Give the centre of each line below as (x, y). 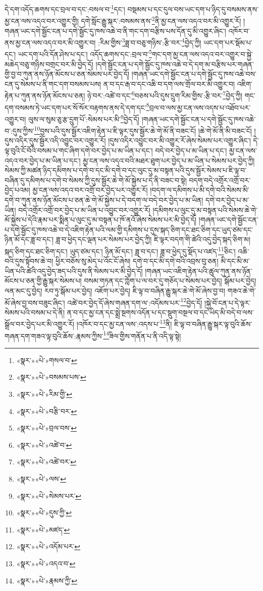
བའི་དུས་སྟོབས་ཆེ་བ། (29, 261)
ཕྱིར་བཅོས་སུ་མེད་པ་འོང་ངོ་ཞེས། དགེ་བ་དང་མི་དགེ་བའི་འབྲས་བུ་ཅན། (137, 261)
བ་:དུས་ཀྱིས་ (19, 130)
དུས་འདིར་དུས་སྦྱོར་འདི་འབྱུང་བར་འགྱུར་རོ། (55, 140)
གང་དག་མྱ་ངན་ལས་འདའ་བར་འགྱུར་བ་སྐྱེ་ (202, 54)
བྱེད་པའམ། (17, 190)
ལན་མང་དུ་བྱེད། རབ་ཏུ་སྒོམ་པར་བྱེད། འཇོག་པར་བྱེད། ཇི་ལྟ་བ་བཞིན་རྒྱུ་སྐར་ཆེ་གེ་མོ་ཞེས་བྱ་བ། (115, 290)
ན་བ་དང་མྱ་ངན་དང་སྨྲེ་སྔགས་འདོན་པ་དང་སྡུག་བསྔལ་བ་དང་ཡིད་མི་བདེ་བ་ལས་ (160, 312)
